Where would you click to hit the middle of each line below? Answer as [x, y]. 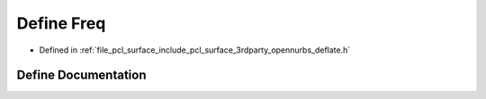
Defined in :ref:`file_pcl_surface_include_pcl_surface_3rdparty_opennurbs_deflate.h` [195, 50]
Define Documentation [81, 75]
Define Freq [61, 23]
